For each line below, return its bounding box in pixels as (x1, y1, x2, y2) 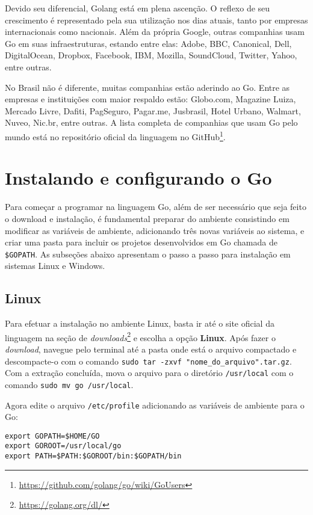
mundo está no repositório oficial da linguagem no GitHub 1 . (5, 128, 226, 143)
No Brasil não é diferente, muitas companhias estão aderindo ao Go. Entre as (5, 81, 290, 93)
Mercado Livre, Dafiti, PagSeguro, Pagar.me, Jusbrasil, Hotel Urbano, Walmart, (5, 104, 301, 117)
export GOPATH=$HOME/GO (5, 431, 100, 440)
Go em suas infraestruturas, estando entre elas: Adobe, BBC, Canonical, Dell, (5, 37, 292, 49)
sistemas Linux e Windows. (5, 259, 105, 272)
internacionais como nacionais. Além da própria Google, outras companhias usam (5, 25, 305, 38)
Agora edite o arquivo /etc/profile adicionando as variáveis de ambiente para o (5, 398, 305, 411)
